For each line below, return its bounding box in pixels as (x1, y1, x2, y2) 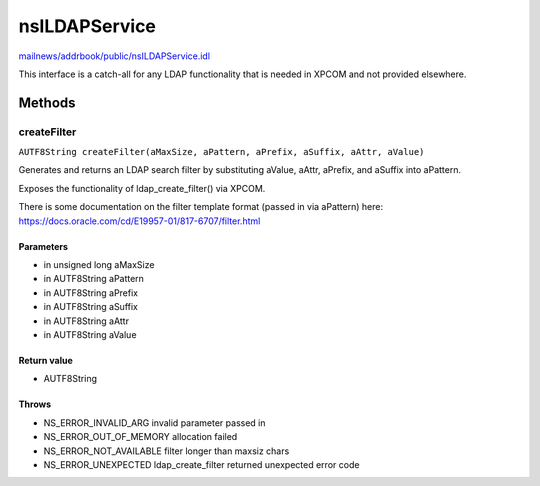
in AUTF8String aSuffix (43, 301, 139, 313)
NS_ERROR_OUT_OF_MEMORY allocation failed (43, 431, 238, 443)
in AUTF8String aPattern (43, 273, 145, 285)
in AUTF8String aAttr (43, 315, 130, 327)
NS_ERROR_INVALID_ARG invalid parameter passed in (43, 416, 266, 429)
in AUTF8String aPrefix (43, 286, 139, 299)
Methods (18, 94, 76, 111)
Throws (18, 398, 52, 410)
